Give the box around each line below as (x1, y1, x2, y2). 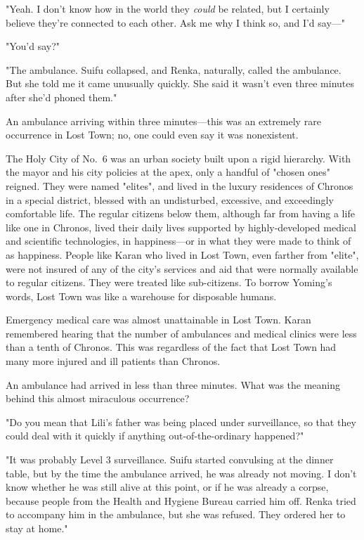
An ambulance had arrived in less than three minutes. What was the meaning (6, 377, 341, 392)
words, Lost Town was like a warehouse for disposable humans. (6, 288, 277, 303)
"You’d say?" (6, 39, 60, 53)
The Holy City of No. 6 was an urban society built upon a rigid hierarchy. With (6, 150, 351, 165)
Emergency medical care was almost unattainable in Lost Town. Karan (6, 312, 311, 327)
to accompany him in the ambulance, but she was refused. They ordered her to (6, 507, 346, 522)
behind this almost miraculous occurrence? (6, 391, 190, 406)
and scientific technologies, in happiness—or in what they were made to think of (6, 233, 351, 248)
